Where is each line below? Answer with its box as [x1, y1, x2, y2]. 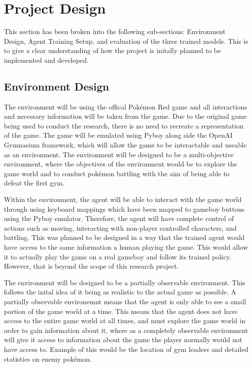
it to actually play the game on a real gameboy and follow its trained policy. [4, 251, 232, 261]
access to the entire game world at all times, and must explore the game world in [4, 315, 246, 326]
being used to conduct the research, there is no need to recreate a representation [4, 120, 244, 130]
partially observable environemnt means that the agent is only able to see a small [4, 296, 246, 306]
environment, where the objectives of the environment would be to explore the [4, 159, 237, 169]
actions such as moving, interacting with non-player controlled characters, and [4, 222, 237, 233]
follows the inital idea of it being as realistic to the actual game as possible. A [4, 287, 236, 297]
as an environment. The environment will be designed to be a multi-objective [4, 149, 234, 159]
